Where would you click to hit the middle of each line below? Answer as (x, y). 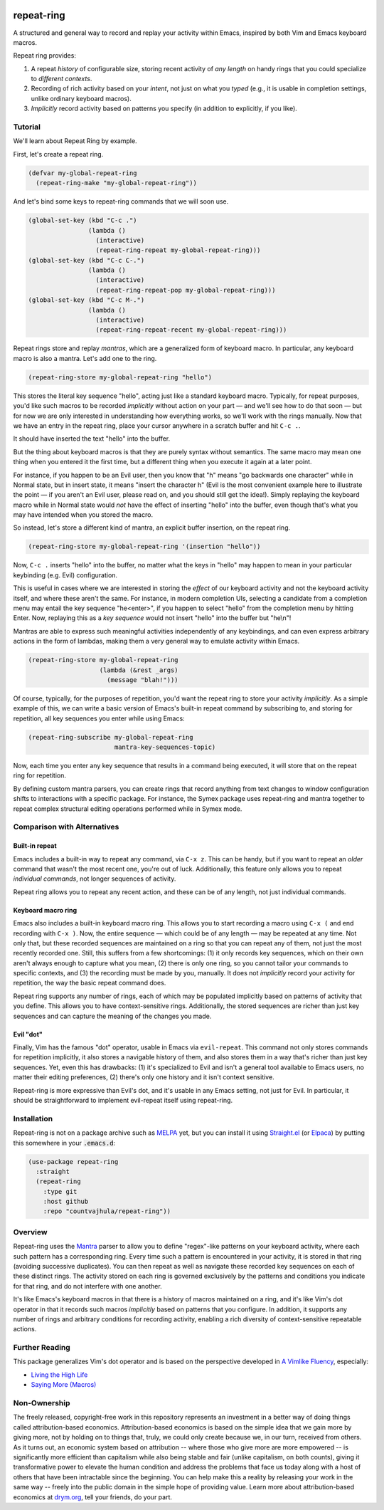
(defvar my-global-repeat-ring (83, 173)
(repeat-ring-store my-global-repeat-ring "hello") (120, 377)
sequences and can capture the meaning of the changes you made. (112, 1016)
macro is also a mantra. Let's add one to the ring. (85, 358)
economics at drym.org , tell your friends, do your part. (93, 1497)
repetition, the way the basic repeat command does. (90, 983)
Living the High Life (59, 1375)
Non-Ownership (42, 1403)
